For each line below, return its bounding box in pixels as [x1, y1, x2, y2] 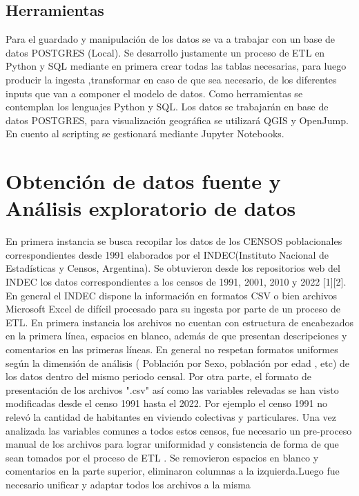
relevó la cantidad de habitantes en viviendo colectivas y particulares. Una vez [6, 409, 337, 424]
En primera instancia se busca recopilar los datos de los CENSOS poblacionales [6, 234, 342, 248]
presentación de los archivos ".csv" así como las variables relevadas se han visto [6, 382, 339, 397]
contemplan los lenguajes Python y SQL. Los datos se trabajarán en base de [6, 99, 329, 114]
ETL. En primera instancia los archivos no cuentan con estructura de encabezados [6, 315, 353, 329]
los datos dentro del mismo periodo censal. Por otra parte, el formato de [6, 369, 311, 384]
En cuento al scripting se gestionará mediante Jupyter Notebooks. [6, 126, 284, 141]
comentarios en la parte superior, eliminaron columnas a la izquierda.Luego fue [6, 464, 340, 478]
